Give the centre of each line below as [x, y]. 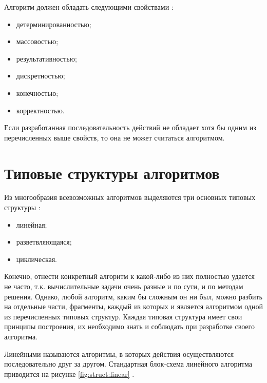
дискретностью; [41, 76]
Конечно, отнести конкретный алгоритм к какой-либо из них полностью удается [129, 276]
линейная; [32, 224]
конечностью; [37, 93]
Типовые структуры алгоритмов [112, 173]
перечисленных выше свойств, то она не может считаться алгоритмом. [115, 137]
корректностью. [40, 110]
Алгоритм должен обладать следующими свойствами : [89, 7]
